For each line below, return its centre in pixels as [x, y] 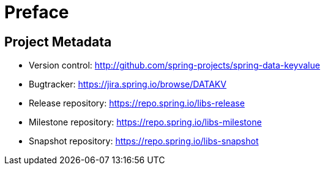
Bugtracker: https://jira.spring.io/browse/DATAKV [128, 84]
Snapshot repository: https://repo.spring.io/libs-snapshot [144, 141]
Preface [37, 12]
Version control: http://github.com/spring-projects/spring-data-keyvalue [174, 65]
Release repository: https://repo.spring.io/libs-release [137, 103]
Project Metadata [58, 42]
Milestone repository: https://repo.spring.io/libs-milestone [145, 122]
